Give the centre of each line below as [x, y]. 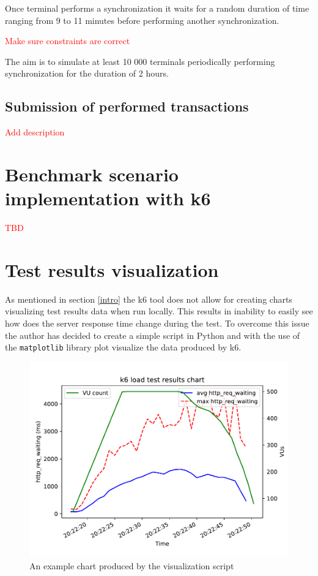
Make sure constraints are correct [68, 41]
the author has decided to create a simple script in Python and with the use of [153, 335]
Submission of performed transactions [127, 106]
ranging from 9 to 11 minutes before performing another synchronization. [142, 20]
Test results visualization [112, 269]
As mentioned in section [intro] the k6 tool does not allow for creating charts [149, 299]
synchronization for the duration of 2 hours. [87, 73]
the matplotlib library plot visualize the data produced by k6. [123, 347]
